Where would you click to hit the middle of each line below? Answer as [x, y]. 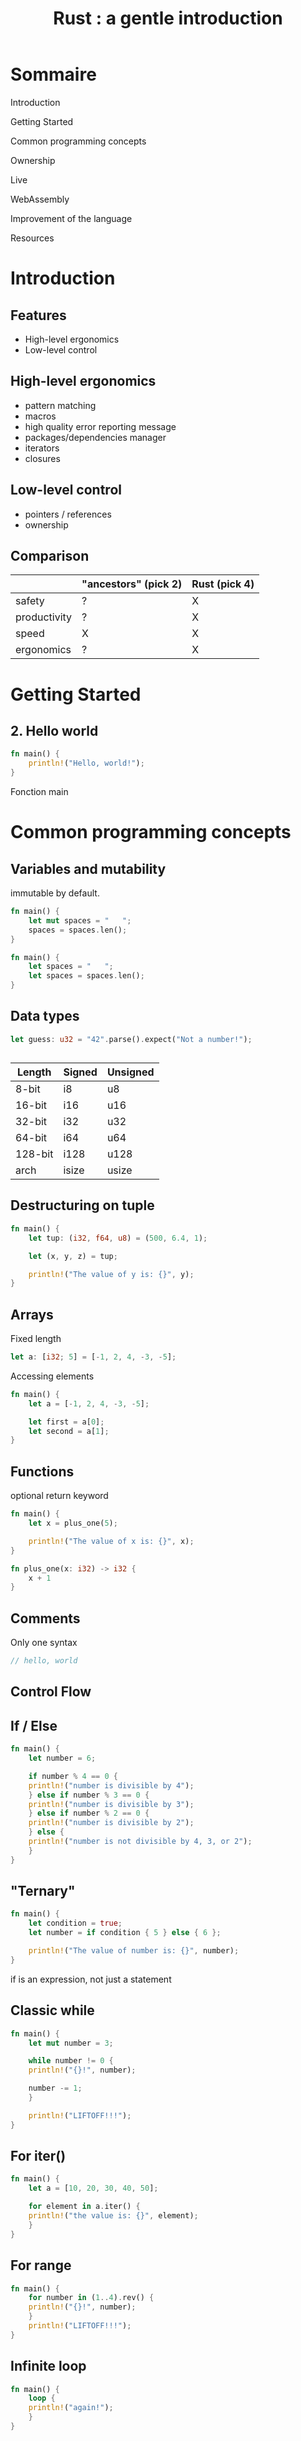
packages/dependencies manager [95, 437]
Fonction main [39, 791]
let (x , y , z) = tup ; [73, 1256]
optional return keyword [59, 1496]
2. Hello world [54, 730]
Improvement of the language [71, 218]
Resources [32, 238]
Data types [45, 1016]
